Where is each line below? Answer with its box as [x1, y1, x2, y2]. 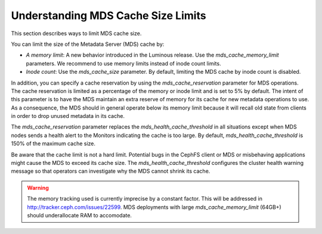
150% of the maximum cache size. [11, 140, 95, 147]
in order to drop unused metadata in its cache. [11, 113, 125, 120]
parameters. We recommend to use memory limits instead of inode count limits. [26, 60, 221, 67]
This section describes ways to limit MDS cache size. [11, 30, 142, 37]
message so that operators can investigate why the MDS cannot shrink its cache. [11, 167, 210, 175]
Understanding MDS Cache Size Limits [11, 9, 206, 22]
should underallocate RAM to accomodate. [27, 211, 132, 219]
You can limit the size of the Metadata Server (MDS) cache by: [11, 40, 165, 48]
